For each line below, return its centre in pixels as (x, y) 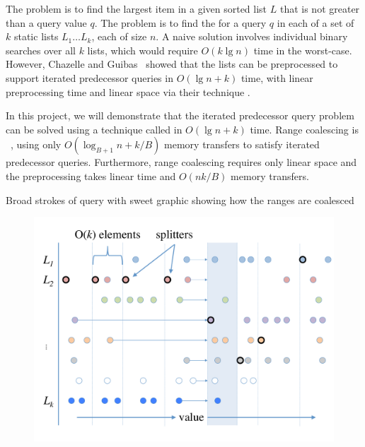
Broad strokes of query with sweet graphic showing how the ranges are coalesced (180, 199)
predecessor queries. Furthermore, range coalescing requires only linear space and (181, 162)
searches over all (41, 50)
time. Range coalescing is (304, 129)
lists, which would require (143, 50)
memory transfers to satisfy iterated (242, 144)
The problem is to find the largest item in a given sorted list (137, 8)
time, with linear (277, 77)
